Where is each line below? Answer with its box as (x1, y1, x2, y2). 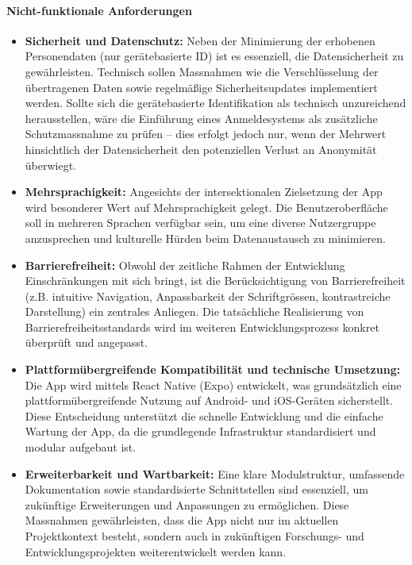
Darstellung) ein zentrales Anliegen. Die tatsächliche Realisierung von (25, 303, 364, 320)
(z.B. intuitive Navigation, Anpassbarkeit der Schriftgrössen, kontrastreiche (25, 287, 391, 304)
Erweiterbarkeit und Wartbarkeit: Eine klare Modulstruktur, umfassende (25, 465, 405, 482)
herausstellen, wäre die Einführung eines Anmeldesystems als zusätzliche (25, 110, 378, 126)
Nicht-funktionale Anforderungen (6, 2, 192, 18)
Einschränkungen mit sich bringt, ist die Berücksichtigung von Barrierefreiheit (25, 272, 406, 289)
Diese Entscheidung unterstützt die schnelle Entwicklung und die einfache (25, 407, 383, 424)
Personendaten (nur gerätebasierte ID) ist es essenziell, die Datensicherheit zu (25, 48, 404, 64)
